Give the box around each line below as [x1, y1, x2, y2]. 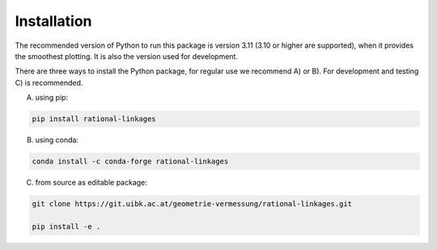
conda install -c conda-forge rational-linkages [32, 157, 229, 166]
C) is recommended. [15, 78, 83, 87]
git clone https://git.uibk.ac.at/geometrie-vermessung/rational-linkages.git [32, 199, 352, 209]
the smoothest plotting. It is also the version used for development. [15, 51, 239, 61]
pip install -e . [32, 222, 101, 231]
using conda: [35, 135, 78, 145]
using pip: [35, 93, 69, 103]
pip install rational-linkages [32, 114, 157, 124]
